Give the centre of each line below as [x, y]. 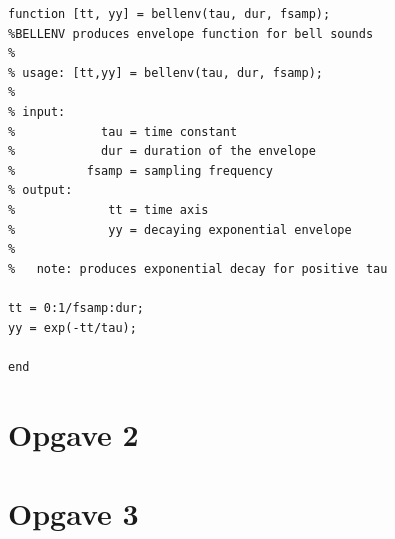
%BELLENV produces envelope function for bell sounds [191, 33]
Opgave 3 [73, 512]
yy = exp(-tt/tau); [72, 327]
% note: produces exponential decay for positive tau [198, 268]
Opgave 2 [73, 434]
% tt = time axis [108, 209]
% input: [37, 111]
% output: [40, 190]
